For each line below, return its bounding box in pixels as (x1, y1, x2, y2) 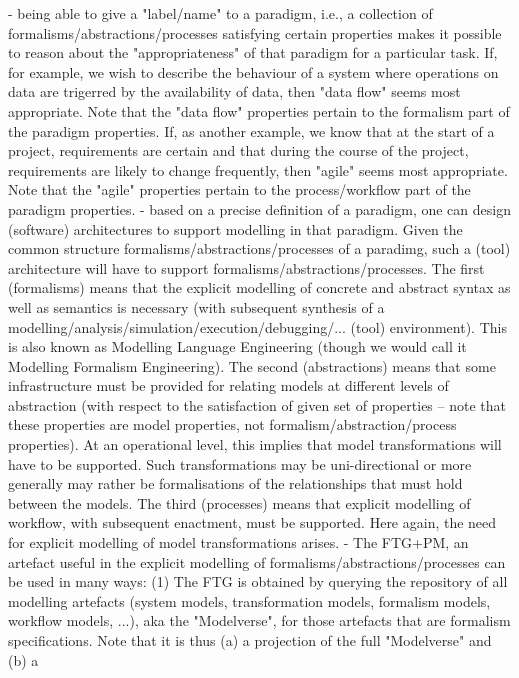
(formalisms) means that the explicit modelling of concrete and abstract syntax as (8, 277, 511, 298)
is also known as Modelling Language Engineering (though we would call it (8, 336, 467, 357)
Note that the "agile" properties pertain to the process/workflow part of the (8, 179, 471, 200)
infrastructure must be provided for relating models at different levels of (8, 375, 449, 396)
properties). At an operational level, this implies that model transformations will (8, 434, 502, 455)
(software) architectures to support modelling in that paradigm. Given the (8, 218, 463, 239)
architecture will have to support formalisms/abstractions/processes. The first (8, 257, 485, 278)
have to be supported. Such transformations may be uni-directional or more (8, 453, 472, 474)
